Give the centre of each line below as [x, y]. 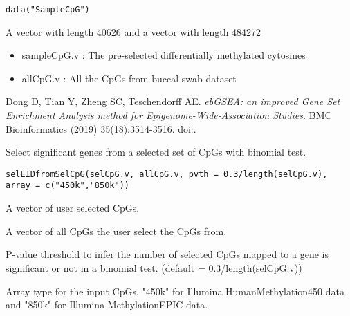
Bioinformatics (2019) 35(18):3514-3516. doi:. [101, 128]
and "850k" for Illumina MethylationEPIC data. [107, 305]
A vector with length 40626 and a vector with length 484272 [133, 31]
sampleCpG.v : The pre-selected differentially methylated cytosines [164, 55]
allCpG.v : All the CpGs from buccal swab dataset [129, 78]
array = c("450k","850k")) [67, 186]
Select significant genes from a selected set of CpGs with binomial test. [156, 152]
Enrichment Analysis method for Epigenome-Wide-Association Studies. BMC [169, 115]
